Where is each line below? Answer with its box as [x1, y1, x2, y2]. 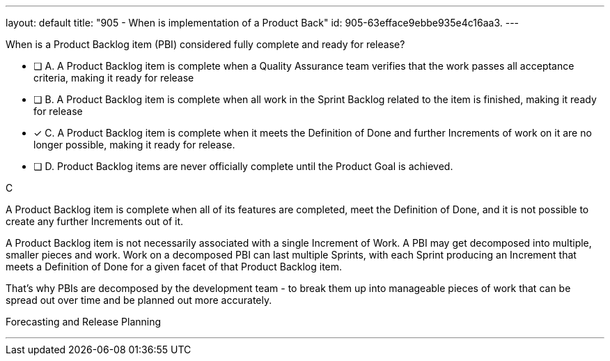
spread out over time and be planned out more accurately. [6, 294, 272, 306]
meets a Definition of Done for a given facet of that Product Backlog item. [6, 261, 343, 272]
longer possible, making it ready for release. [33, 139, 235, 151]
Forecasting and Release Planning [6, 316, 162, 328]
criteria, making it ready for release [33, 72, 194, 84]
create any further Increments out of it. [6, 215, 184, 227]
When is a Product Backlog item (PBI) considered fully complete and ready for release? [6, 38, 405, 50]
